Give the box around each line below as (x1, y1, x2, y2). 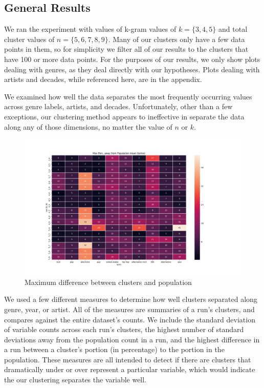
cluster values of (4, 33, 55, 44)
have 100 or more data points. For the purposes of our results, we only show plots (4, 53, 260, 64)
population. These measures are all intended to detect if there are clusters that (4, 354, 251, 364)
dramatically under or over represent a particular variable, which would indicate (4, 364, 255, 375)
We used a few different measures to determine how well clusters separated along (4, 294, 257, 304)
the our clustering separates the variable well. (4, 374, 147, 385)
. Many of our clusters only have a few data (108, 33, 245, 44)
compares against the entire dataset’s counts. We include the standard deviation (4, 314, 255, 324)
